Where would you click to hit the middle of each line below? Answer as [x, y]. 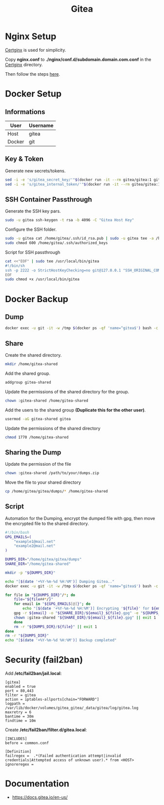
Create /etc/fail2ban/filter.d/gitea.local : [46, 730]
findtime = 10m [20, 721]
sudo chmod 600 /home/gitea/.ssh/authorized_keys [57, 243]
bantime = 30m [20, 717]
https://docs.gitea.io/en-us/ [40, 797]
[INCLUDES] [16, 739]
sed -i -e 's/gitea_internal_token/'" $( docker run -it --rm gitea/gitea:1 [83, 184]
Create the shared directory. [33, 355]
